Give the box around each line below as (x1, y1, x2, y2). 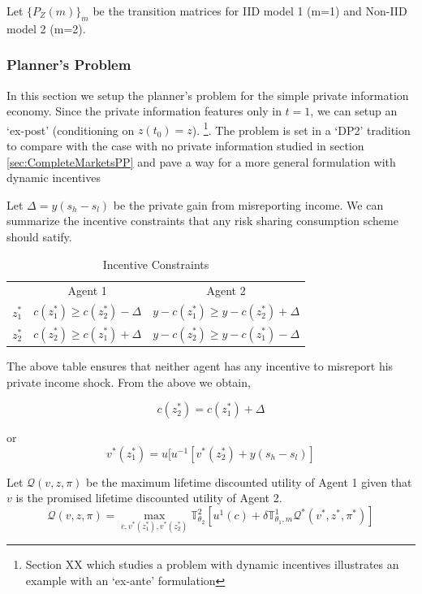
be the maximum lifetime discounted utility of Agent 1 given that (86, 473, 412, 490)
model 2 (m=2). (6, 20, 86, 37)
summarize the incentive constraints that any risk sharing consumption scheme (6, 212, 398, 229)
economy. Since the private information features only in (6, 102, 282, 119)
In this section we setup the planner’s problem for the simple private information (6, 86, 409, 103)
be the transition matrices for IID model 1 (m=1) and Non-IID (93, 2, 407, 19)
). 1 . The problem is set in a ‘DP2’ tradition (192, 119, 411, 138)
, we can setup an (310, 102, 398, 119)
